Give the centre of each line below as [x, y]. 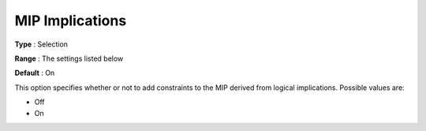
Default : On [35, 73]
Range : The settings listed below [69, 58]
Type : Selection [41, 44]
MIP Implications [71, 21]
